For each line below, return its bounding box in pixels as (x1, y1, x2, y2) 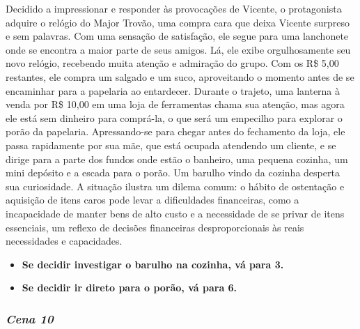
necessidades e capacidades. (6, 234, 123, 248)
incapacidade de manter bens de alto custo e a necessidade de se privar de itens (6, 206, 345, 220)
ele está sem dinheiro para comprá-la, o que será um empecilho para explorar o (6, 110, 343, 125)
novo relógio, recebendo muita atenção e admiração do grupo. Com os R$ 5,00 (6, 56, 339, 70)
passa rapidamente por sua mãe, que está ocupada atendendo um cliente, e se (6, 137, 336, 152)
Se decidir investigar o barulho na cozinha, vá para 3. (22, 257, 284, 271)
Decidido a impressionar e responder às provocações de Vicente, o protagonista (6, 1, 342, 15)
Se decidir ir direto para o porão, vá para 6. (22, 280, 237, 295)
